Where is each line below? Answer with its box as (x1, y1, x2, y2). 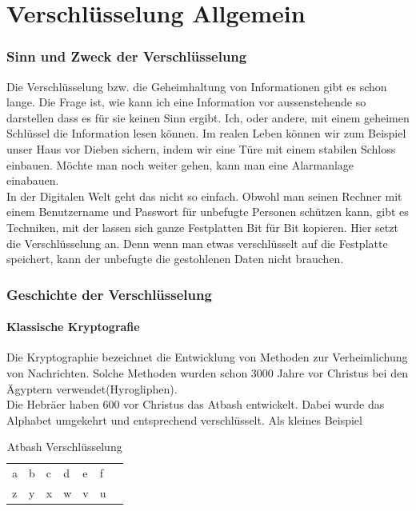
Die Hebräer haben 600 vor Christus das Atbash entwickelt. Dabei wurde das (6, 396, 385, 413)
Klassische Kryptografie (6, 318, 140, 335)
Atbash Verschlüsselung (6, 438, 122, 455)
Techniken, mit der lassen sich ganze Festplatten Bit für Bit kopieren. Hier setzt (6, 218, 398, 235)
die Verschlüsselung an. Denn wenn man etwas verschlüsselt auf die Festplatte (6, 234, 388, 251)
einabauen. (6, 172, 59, 189)
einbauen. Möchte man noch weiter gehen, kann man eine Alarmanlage (6, 156, 354, 173)
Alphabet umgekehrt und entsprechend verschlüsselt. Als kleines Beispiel (6, 411, 362, 428)
